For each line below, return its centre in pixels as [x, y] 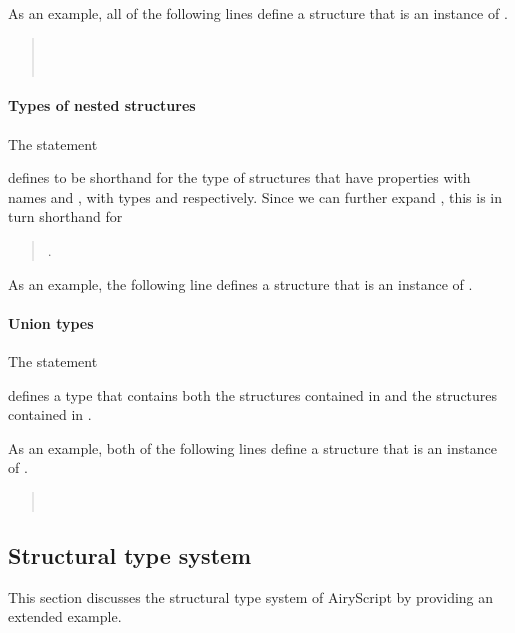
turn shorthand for [65, 216]
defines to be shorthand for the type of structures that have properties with [239, 177]
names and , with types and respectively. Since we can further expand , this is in [255, 196]
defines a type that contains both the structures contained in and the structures [253, 394]
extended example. [65, 616]
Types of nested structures [102, 105]
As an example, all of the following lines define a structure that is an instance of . [258, 13]
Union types [51, 322]
